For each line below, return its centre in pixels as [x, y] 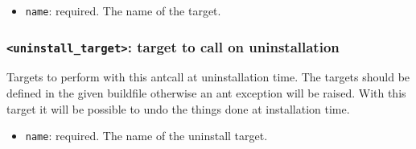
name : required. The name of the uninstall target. [146, 136]
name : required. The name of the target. [123, 10]
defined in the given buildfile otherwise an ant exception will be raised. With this [206, 93]
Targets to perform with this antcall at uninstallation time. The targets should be [208, 77]
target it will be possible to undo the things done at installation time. [178, 108]
